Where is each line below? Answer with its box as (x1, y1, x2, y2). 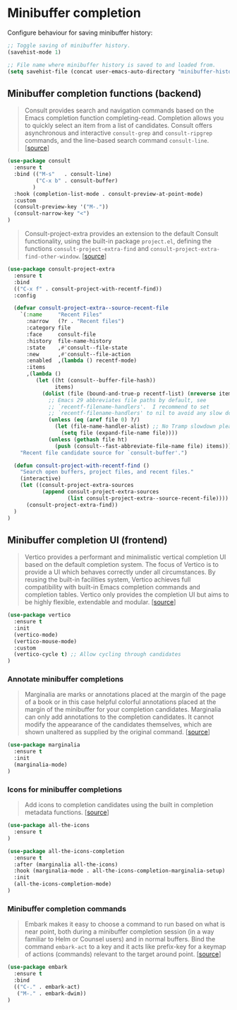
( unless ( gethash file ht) (48, 436, 128, 443)
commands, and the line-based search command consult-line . (24, 136, 209, 145)
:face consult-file (25, 331, 97, 338)
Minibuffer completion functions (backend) (7, 87, 202, 100)
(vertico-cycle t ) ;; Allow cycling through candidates (13, 651, 181, 658)
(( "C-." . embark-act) (13, 983, 80, 990)
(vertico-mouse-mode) (13, 638, 78, 645)
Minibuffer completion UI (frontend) (7, 534, 168, 546)
